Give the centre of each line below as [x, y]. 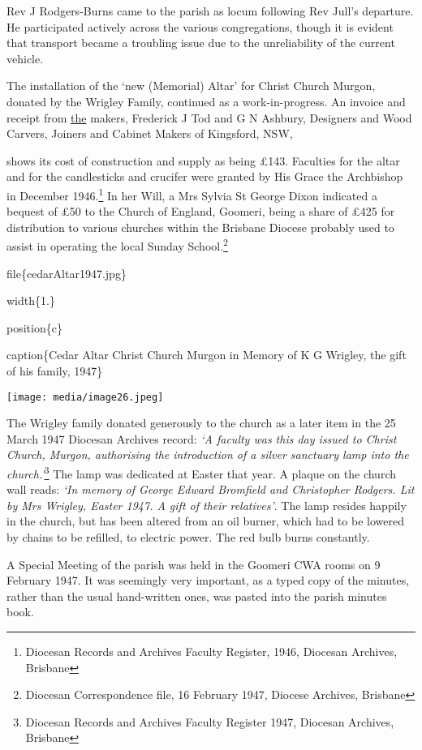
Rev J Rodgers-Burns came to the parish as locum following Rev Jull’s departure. [210, 11]
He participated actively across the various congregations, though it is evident [200, 26]
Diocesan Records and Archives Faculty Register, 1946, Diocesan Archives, [211, 651]
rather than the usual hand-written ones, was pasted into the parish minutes [197, 596]
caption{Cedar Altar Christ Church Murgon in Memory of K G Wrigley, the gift [207, 355]
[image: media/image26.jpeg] [85, 397]
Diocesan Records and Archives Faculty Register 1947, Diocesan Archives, [210, 721]
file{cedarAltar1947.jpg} [67, 273]
